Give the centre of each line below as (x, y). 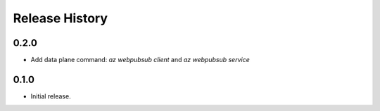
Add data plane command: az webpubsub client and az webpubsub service (140, 60)
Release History (61, 18)
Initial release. (51, 96)
